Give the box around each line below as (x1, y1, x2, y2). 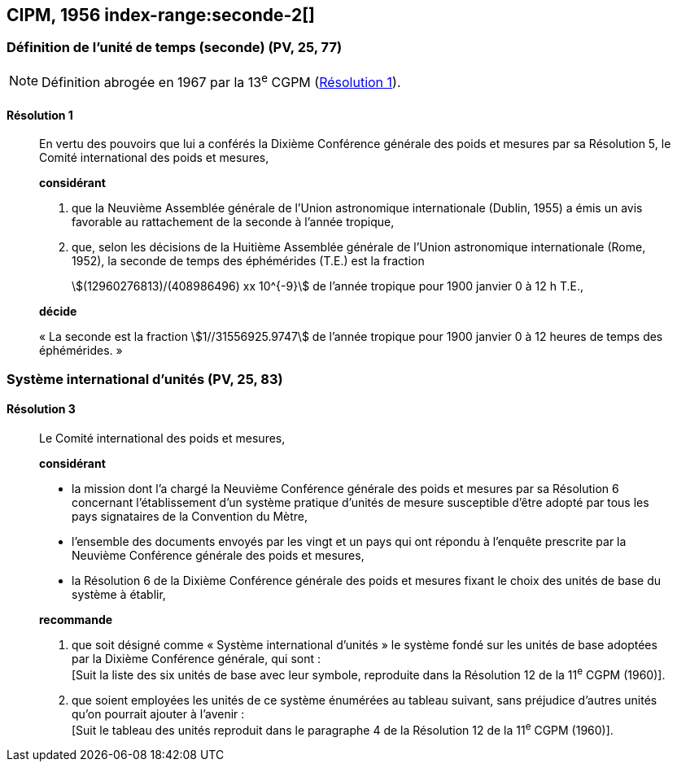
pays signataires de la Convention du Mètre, (72, 508, 308, 523)
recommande (39, 612, 113, 626)
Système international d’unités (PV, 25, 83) (7, 370, 283, 387)
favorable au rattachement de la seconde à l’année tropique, (72, 215, 395, 229)
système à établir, (72, 587, 166, 601)
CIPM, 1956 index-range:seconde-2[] (7, 5, 316, 25)
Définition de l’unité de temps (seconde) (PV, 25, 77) (7, 39, 343, 56)
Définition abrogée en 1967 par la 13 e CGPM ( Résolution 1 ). (41, 71, 401, 91)
